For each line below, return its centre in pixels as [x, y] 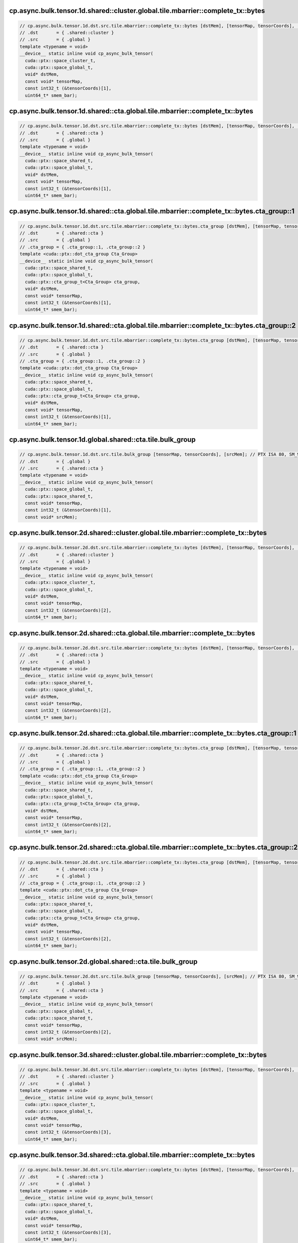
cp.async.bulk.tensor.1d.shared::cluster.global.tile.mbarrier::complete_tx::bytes [137, 11]
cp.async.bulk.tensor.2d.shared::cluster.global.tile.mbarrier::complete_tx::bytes [138, 533]
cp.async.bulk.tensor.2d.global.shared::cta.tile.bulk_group [103, 961]
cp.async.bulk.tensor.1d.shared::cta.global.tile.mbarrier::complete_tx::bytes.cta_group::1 [152, 211]
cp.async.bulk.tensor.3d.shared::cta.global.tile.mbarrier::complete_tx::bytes [132, 1155]
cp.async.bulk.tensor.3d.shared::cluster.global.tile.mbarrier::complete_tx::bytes [138, 1055]
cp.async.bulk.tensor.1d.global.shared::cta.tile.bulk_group [102, 439]
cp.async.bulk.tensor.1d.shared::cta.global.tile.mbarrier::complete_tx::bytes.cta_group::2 [152, 325]
